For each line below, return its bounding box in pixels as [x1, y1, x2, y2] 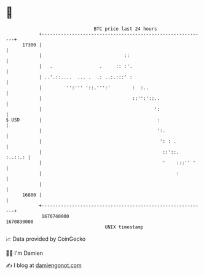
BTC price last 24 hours [93, 26, 157, 32]
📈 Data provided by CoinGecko [6, 235, 86, 243]
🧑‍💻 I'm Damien [6, 249, 44, 257]
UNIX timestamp [104, 224, 144, 230]
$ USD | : [6, 116, 160, 123]
